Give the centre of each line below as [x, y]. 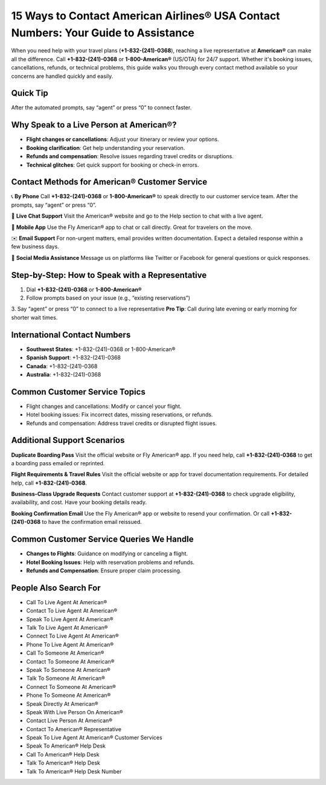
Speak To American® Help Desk [66, 746]
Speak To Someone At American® [69, 670]
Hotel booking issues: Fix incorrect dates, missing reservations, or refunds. [120, 415]
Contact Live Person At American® [69, 721]
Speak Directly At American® [62, 703]
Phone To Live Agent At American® [70, 644]
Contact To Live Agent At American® [72, 611]
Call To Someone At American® [65, 653]
